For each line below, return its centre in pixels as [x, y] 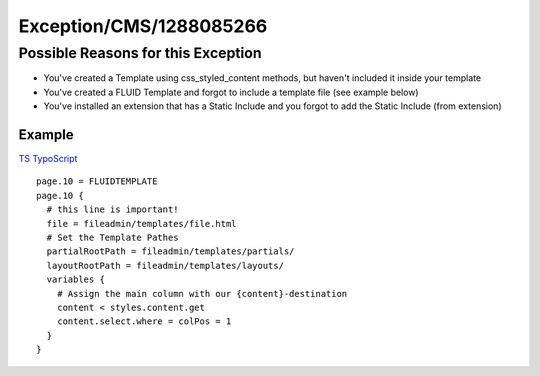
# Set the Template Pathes [112, 238]
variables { [75, 279]
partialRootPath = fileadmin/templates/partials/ [170, 251]
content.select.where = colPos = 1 [144, 321]
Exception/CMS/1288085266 [143, 26]
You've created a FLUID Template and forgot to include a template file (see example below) [231, 92]
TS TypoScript [48, 159]
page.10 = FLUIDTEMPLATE [97, 181]
